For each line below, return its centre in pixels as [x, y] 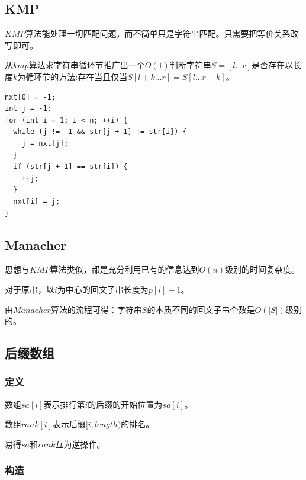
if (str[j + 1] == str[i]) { [70, 167]
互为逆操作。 [80, 444]
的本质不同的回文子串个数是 [201, 309]
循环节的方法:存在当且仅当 [77, 76]
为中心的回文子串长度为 [103, 289]
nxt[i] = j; [37, 201]
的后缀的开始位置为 [125, 404]
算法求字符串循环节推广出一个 [87, 65]
